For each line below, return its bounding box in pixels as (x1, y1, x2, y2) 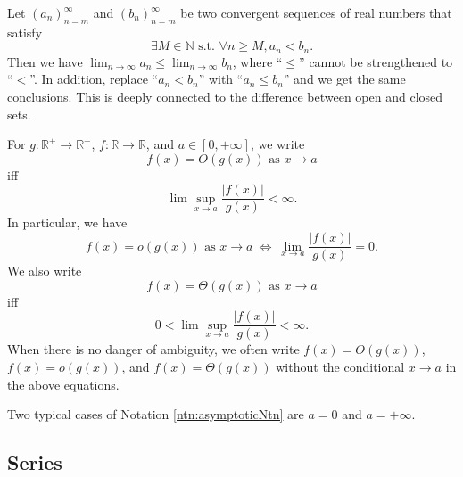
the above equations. (7, 374, 120, 393)
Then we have (7, 52, 83, 70)
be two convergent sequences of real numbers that (180, 4, 452, 21)
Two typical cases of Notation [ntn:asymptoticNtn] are (7, 405, 304, 424)
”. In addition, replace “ (29, 70, 159, 88)
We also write (7, 261, 82, 280)
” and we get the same (283, 70, 406, 88)
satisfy (7, 22, 43, 41)
